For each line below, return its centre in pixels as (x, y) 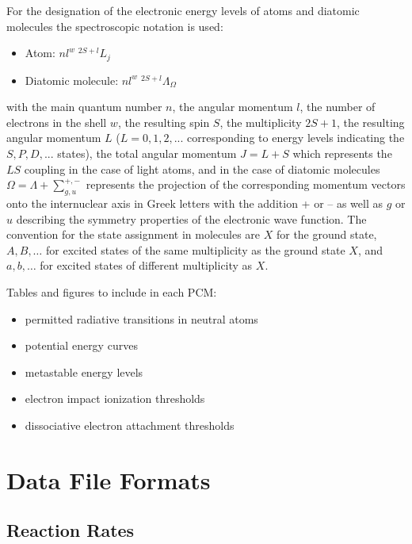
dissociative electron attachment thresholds (130, 425)
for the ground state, (326, 234)
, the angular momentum (233, 107)
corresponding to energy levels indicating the (296, 138)
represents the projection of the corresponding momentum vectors (246, 184)
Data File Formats (109, 479)
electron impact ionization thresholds (115, 398)
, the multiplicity (261, 122)
